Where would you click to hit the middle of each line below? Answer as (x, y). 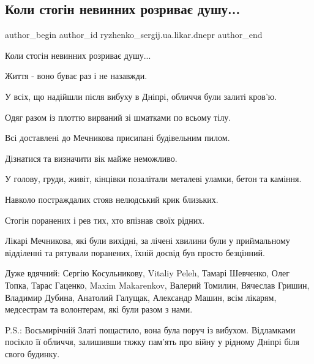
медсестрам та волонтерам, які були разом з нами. (99, 309)
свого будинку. (32, 353)
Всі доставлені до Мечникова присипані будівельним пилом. (118, 138)
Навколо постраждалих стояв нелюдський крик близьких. (112, 199)
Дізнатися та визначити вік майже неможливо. (91, 158)
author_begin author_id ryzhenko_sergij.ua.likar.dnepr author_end (134, 35)
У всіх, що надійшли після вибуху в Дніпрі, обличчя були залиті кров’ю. (141, 96)
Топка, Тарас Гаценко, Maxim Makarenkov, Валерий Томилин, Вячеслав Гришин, (157, 285)
